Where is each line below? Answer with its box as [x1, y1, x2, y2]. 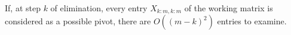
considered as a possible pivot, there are [5, 15, 151, 27]
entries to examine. [217, 15, 287, 27]
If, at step [5, 2, 41, 14]
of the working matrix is [184, 2, 273, 14]
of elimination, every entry [50, 2, 148, 14]
